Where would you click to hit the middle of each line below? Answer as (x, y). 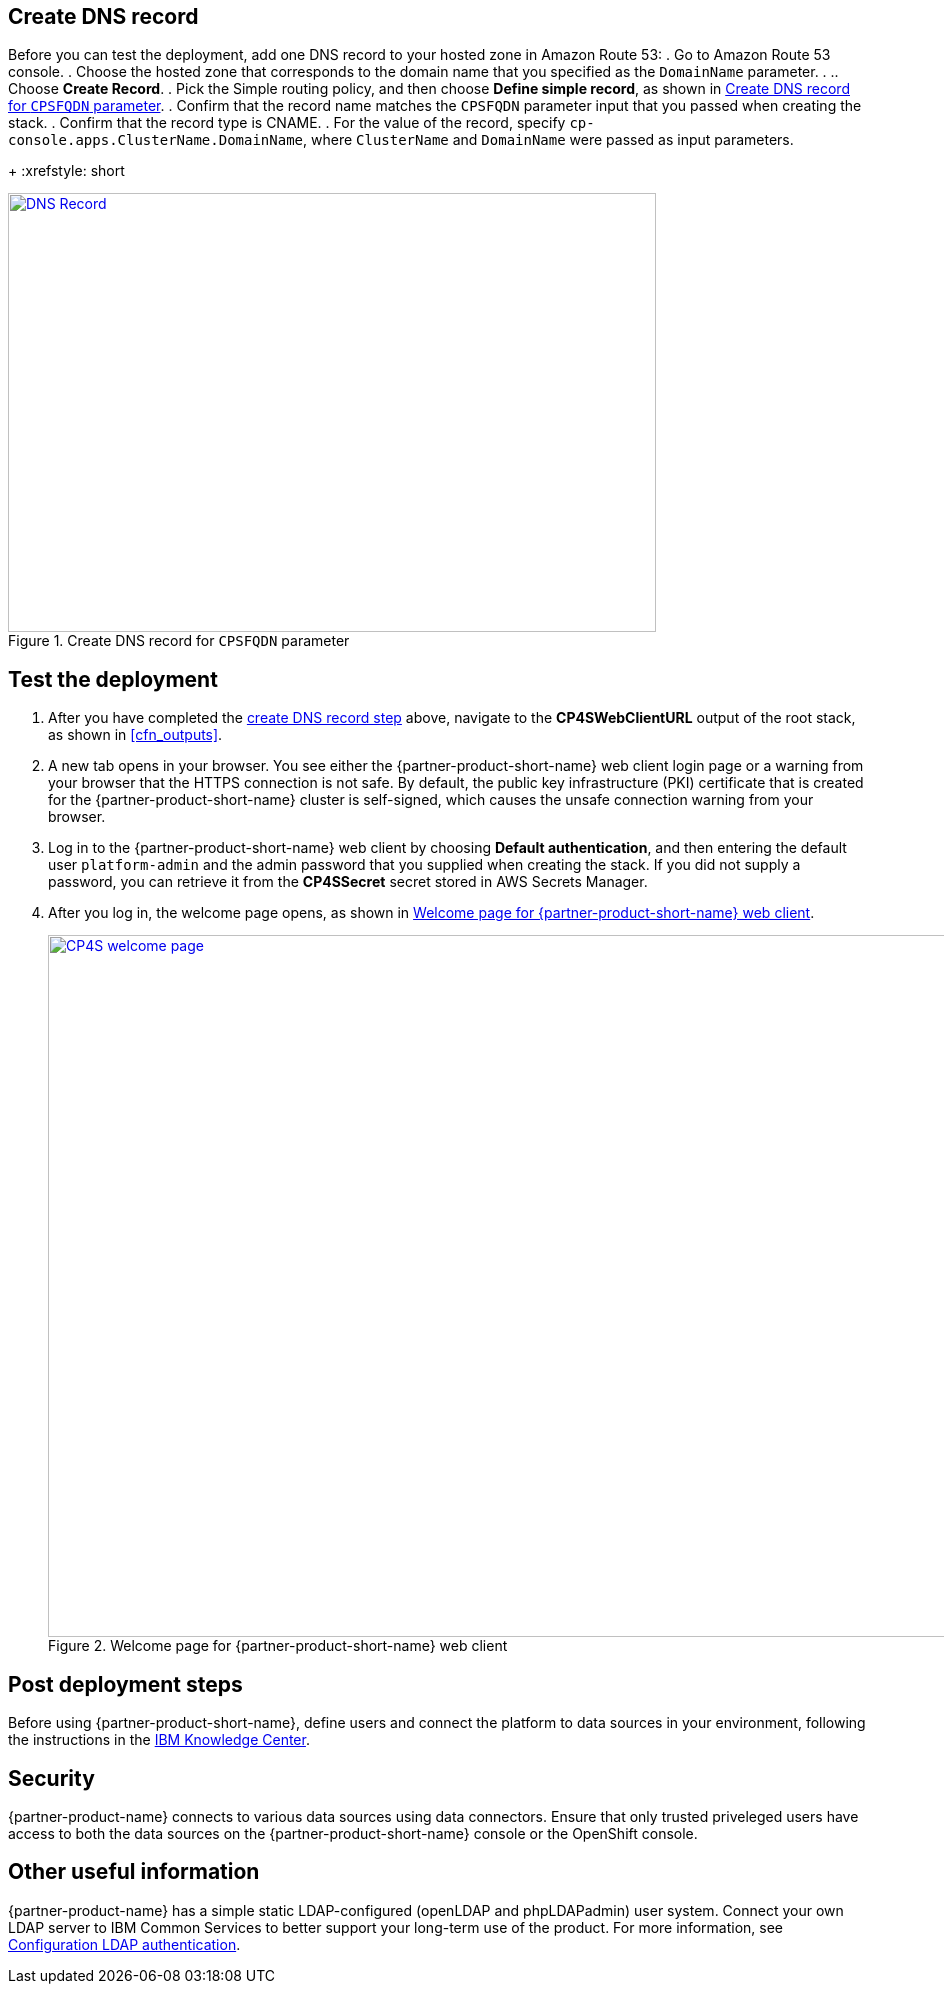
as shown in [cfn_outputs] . (135, 735)
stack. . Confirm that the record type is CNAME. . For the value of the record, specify (287, 123)
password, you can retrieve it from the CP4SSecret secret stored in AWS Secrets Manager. (348, 882)
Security (51, 1778)
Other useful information (134, 1872)
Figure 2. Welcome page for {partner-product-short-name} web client (278, 1646)
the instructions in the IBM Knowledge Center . (159, 1740)
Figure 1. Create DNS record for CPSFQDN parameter (179, 641)
